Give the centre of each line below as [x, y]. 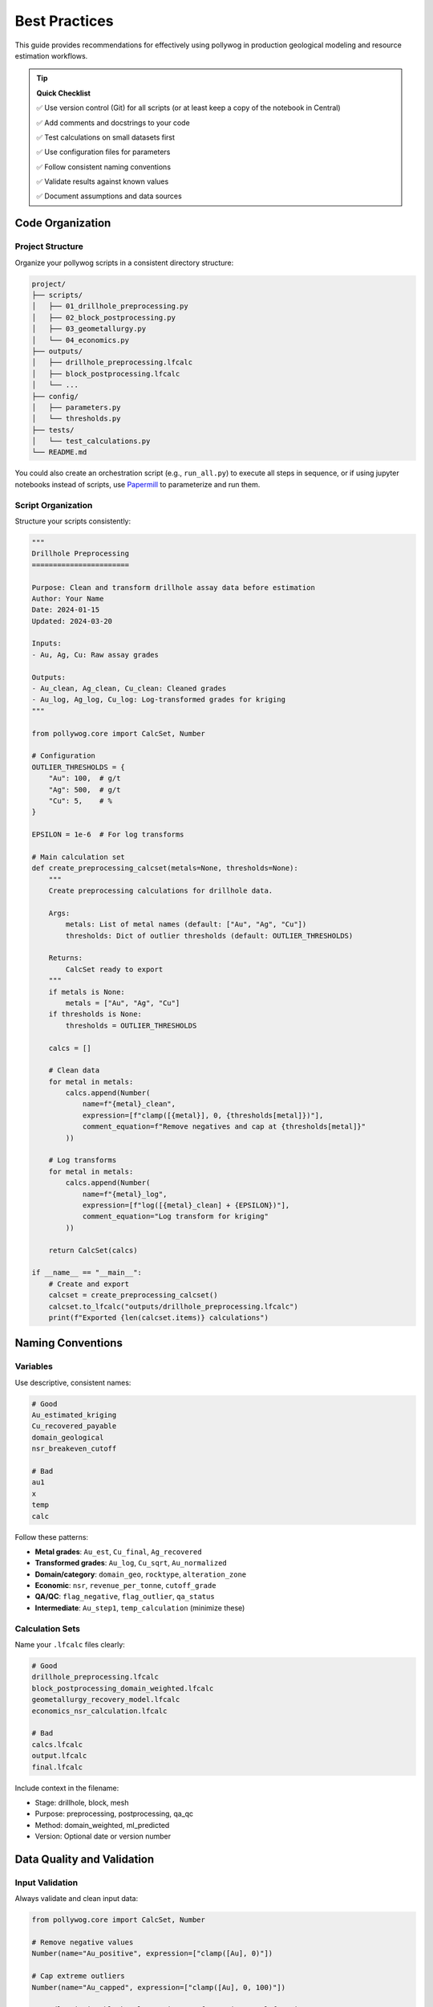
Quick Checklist [64, 93]
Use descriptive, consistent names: [73, 1382]
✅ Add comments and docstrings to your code [113, 122]
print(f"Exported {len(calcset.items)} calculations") [158, 1317]
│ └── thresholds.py [76, 419]
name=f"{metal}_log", [125, 1194]
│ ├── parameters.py [76, 407]
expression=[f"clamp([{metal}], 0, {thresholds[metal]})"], [203, 1115]
